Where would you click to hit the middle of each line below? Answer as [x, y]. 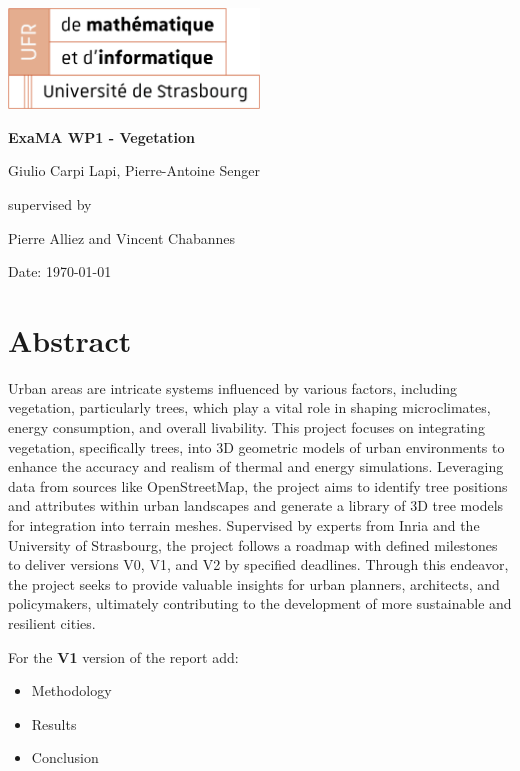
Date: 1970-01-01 [60, 271]
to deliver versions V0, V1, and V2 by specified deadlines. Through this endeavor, [258, 564]
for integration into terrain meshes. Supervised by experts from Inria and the [244, 524]
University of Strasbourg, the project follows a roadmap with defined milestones [253, 544]
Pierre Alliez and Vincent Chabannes [122, 237]
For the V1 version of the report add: [123, 656]
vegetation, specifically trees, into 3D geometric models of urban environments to [256, 446]
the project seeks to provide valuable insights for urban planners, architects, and [254, 583]
